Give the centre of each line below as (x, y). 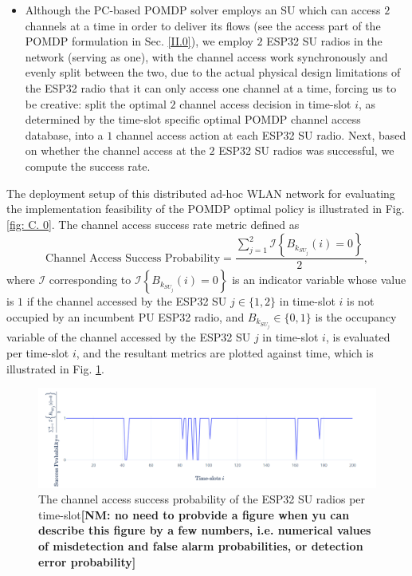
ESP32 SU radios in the (324, 41)
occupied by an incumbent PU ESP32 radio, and (126, 316)
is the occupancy (356, 316)
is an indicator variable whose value (319, 280)
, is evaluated (358, 337)
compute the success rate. (88, 166)
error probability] (87, 561)
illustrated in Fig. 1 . (55, 368)
